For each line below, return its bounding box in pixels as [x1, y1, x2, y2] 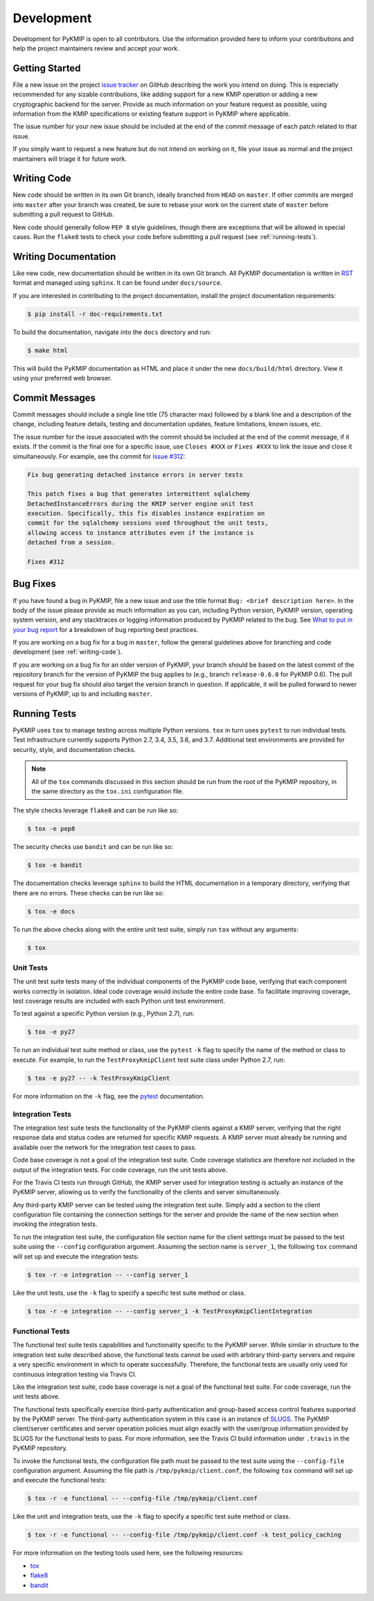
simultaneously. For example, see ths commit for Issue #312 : [12, 452, 186, 460]
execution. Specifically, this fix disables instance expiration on [27, 509, 265, 518]
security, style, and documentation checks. [12, 745, 136, 753]
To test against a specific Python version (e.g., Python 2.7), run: [12, 1009, 195, 1018]
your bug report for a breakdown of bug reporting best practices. [12, 625, 199, 633]
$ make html [27, 347, 69, 354]
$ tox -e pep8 [27, 825, 75, 833]
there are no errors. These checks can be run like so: [12, 889, 164, 897]
